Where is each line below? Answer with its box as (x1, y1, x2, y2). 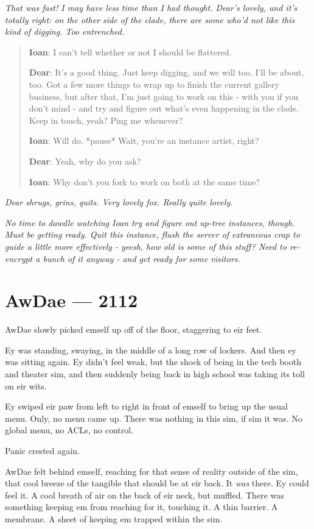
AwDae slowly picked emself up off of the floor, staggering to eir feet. (5, 323, 262, 336)
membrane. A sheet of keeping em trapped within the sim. (5, 512, 223, 525)
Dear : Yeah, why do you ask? (29, 154, 141, 167)
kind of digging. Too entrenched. (5, 25, 125, 38)
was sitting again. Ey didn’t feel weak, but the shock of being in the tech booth (5, 355, 301, 368)
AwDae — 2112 (5, 288, 138, 313)
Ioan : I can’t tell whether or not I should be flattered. (29, 45, 232, 58)
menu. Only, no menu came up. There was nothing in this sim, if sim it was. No (5, 411, 302, 424)
